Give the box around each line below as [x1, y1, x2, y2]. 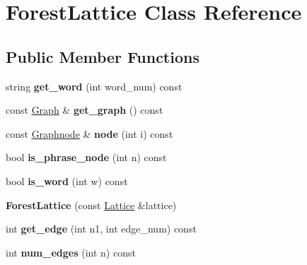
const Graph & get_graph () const [6, 102, 163, 117]
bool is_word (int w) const [6, 173, 128, 188]
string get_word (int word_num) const [6, 78, 183, 93]
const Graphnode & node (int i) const [6, 126, 173, 141]
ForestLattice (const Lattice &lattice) [6, 197, 177, 212]
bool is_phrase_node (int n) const [6, 150, 167, 165]
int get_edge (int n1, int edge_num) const [6, 221, 197, 236]
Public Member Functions [6, 45, 199, 67]
